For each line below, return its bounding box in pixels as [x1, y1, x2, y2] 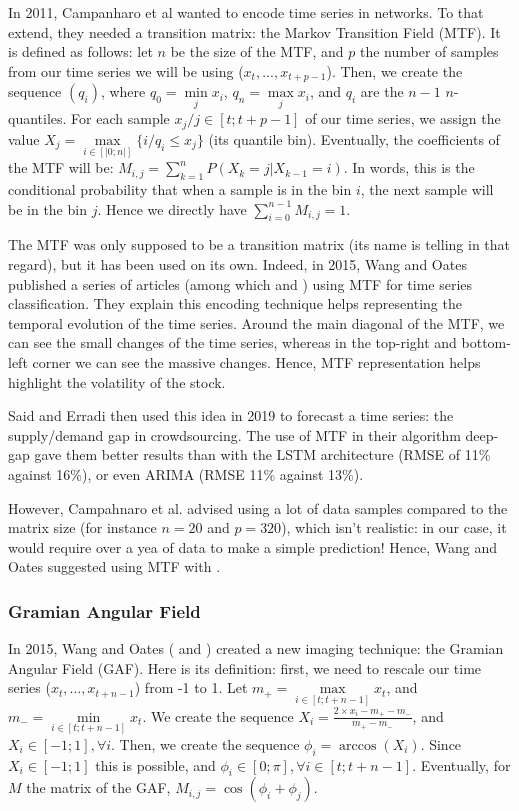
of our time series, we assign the [305, 108, 501, 129]
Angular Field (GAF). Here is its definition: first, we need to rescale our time [8, 657, 482, 678]
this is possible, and [95, 754, 216, 775]
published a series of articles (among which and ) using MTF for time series [8, 273, 473, 294]
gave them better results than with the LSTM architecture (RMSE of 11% [34, 444, 491, 465]
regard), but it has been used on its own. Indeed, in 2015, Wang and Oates [8, 253, 467, 274]
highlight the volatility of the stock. [8, 371, 226, 392]
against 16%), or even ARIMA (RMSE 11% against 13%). [8, 463, 364, 484]
